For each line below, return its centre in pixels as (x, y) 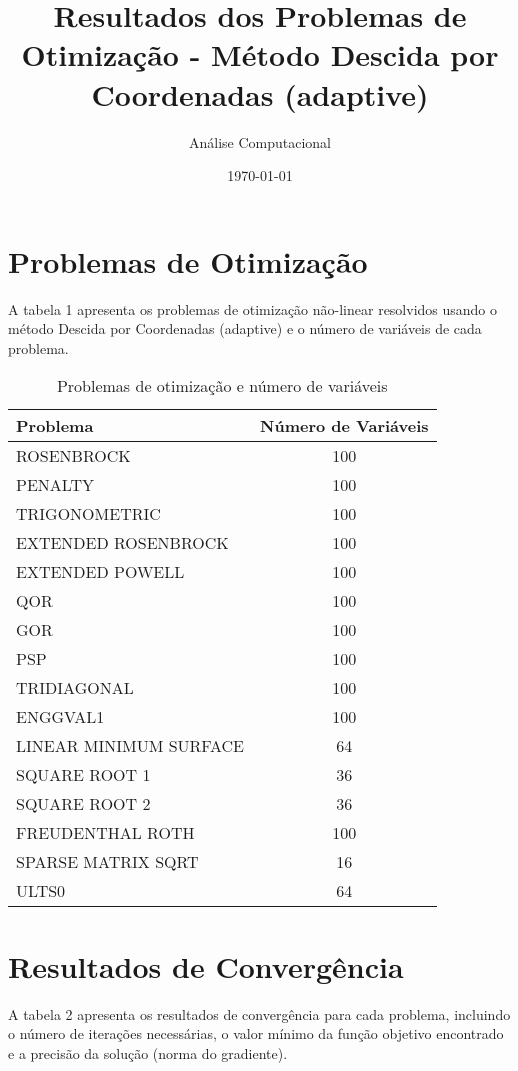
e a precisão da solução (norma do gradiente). (148, 1052)
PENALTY (55, 485)
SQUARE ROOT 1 (83, 775)
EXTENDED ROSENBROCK (122, 543)
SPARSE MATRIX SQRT (107, 862)
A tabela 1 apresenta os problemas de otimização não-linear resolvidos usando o (253, 308)
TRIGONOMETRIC (88, 514)
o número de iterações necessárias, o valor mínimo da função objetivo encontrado (256, 1033)
